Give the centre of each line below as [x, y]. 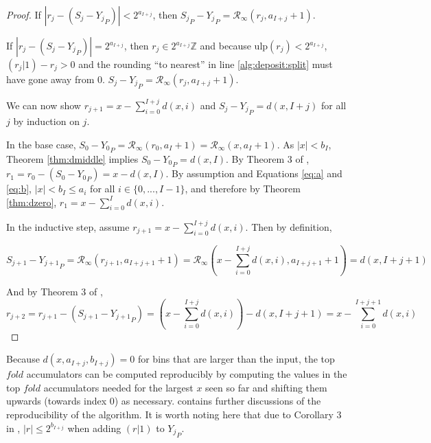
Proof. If [24, 14]
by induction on [46, 121]
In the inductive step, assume [68, 226]
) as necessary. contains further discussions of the [218, 401]
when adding [94, 428]
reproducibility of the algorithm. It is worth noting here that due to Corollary [170, 414]
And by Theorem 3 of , [55, 292]
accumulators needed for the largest [118, 387]
